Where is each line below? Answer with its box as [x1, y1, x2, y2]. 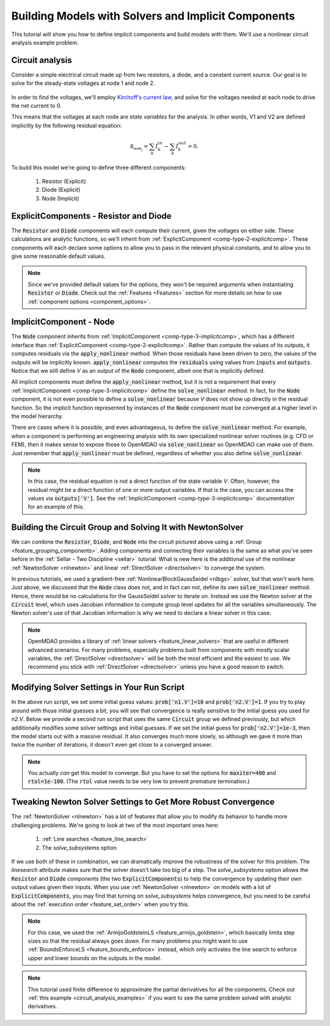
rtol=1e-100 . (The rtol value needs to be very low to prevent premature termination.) [28, 778, 250, 785]
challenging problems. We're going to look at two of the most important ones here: [11, 821, 219, 829]
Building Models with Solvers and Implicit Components [11, 9, 296, 23]
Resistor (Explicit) [42, 178, 86, 185]
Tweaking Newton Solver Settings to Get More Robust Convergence [11, 797, 275, 807]
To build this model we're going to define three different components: [11, 164, 186, 171]
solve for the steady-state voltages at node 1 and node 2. [11, 79, 155, 87]
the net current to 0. [11, 102, 62, 109]
